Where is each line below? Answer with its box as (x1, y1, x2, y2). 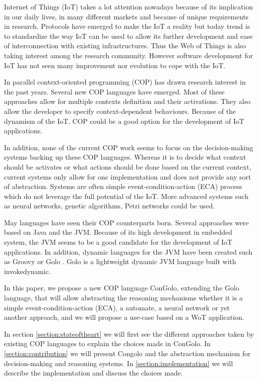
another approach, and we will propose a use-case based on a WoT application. (4, 312, 244, 322)
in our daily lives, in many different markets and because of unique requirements (4, 11, 249, 21)
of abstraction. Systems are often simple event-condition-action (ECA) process (4, 181, 242, 191)
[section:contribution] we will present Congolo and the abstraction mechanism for (4, 348, 251, 358)
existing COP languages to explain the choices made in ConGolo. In (4, 338, 211, 349)
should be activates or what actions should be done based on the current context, (4, 161, 252, 172)
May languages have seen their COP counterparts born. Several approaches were (4, 217, 249, 227)
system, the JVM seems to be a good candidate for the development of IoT (4, 237, 233, 247)
